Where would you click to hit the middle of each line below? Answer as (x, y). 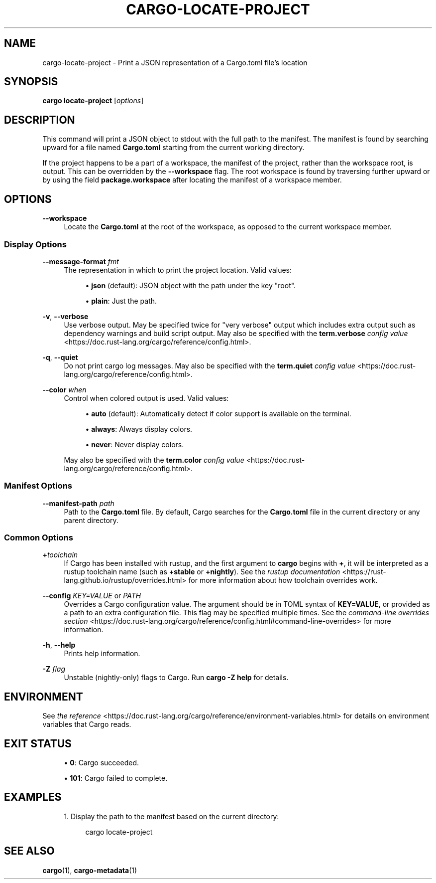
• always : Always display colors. (139, 429)
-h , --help (59, 645)
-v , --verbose (65, 316)
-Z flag (54, 669)
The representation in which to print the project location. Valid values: (178, 270)
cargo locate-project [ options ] (93, 101)
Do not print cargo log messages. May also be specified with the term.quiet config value (210, 365)
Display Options (35, 244)
